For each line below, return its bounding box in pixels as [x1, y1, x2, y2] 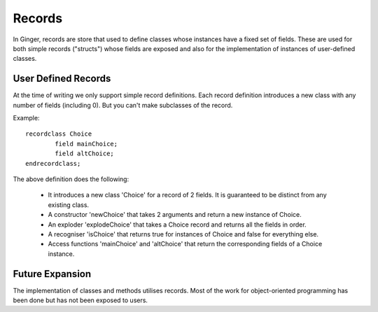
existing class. [48, 200, 90, 209]
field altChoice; [55, 150, 115, 157]
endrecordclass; [25, 159, 81, 167]
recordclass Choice [25, 130, 92, 138]
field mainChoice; [55, 140, 118, 148]
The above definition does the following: [13, 175, 129, 183]
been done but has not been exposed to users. [13, 296, 148, 304]
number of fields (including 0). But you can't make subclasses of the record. [13, 101, 233, 109]
